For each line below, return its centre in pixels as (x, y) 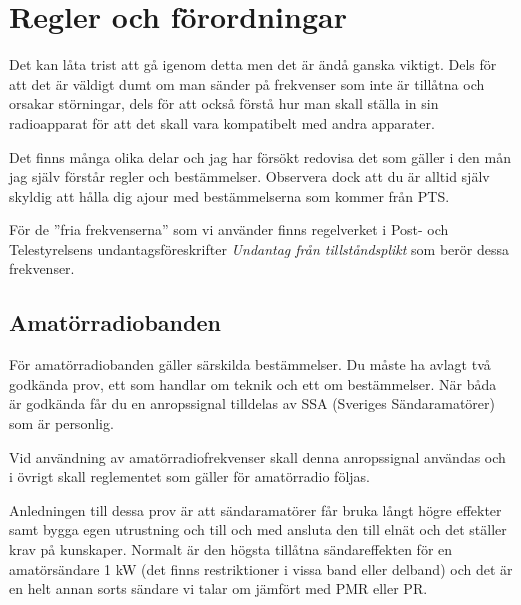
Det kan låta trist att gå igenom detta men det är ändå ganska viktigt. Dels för (253, 64)
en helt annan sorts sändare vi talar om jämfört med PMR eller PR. (218, 588)
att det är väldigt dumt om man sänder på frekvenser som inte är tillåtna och (247, 83)
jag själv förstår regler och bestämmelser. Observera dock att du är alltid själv (249, 176)
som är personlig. (61, 423)
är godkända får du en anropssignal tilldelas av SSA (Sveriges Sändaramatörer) (252, 403)
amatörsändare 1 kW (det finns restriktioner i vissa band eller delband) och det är (261, 568)
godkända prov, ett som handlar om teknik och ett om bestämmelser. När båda (253, 383)
